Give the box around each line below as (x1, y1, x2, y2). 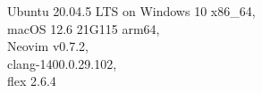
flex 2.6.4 (7, 72, 56, 90)
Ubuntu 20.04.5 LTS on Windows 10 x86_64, (7, 2, 256, 20)
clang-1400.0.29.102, (7, 54, 117, 72)
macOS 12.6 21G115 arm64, (7, 19, 160, 38)
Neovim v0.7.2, (7, 37, 89, 55)
